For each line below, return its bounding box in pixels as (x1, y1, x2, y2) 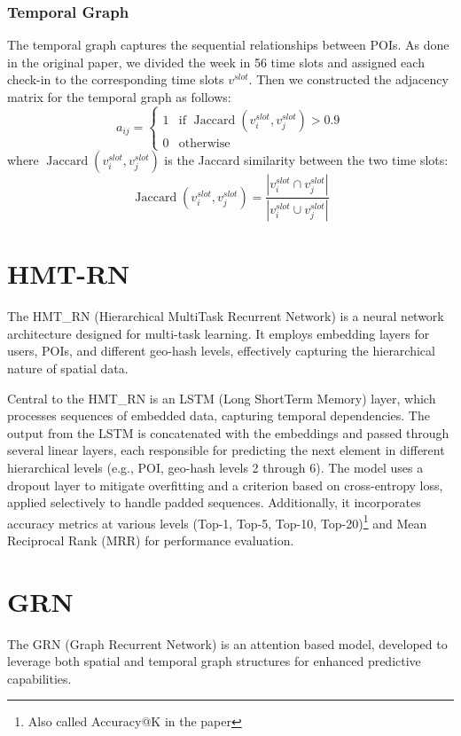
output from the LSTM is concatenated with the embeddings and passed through (7, 423, 449, 442)
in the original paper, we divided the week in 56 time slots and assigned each (7, 52, 425, 71)
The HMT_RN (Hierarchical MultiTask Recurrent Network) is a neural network (7, 307, 444, 325)
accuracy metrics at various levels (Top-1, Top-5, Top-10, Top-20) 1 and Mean (7, 511, 427, 532)
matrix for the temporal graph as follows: (7, 88, 231, 106)
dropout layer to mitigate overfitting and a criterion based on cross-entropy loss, (7, 475, 443, 494)
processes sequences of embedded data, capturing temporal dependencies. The (7, 406, 430, 425)
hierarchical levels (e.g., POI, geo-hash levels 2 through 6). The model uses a (7, 458, 424, 476)
